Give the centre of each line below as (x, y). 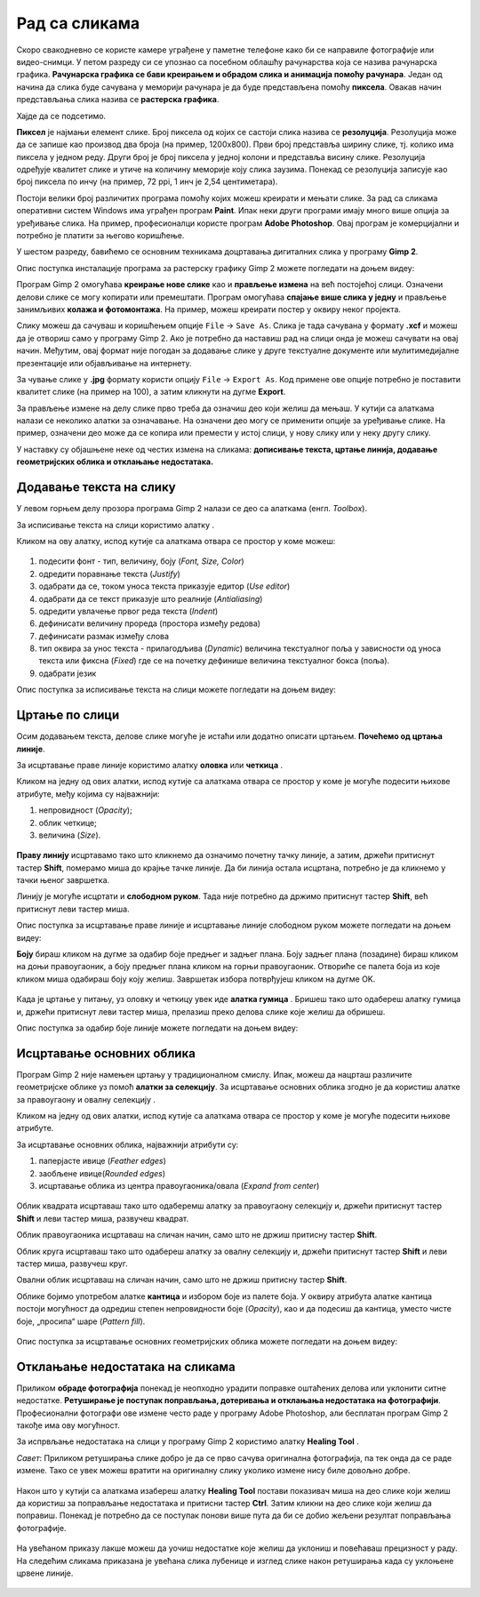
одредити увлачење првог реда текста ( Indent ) (128, 611)
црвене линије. (45, 1573)
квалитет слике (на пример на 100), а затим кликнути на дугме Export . (151, 392)
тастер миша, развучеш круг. (72, 1264)
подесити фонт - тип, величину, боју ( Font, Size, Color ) (141, 561)
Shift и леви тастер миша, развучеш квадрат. (103, 1218)
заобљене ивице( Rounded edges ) (102, 1173)
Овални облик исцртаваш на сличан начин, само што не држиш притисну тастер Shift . (182, 1280)
